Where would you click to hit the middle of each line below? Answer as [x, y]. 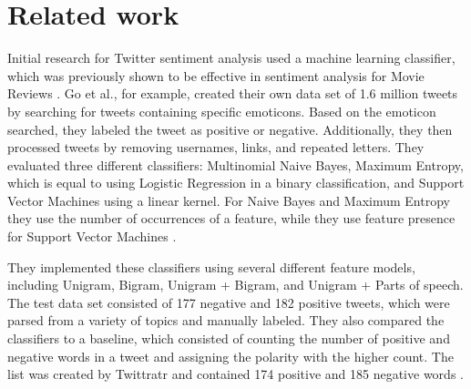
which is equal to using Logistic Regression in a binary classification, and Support [236, 183]
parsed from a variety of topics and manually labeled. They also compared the [226, 320]
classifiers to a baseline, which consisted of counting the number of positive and [229, 338]
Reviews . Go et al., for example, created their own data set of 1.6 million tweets [233, 93]
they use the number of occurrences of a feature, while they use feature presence [231, 218]
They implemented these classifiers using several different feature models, [211, 266]
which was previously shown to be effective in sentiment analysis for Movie [216, 75]
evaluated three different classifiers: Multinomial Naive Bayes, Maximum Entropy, [235, 164]
